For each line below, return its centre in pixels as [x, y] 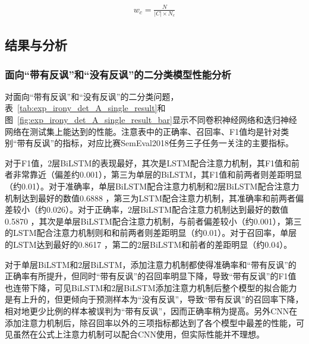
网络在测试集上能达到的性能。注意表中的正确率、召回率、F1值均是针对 [143, 131]
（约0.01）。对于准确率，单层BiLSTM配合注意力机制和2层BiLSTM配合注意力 [152, 186]
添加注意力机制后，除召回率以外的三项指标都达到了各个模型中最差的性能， [150, 322]
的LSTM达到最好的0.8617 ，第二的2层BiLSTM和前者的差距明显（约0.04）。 [149, 244]
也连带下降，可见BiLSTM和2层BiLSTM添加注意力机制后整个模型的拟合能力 [151, 287]
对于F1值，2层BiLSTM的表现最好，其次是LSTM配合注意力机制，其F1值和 [148, 162]
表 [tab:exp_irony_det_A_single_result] [81, 108]
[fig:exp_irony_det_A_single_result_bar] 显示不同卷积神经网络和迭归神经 [157, 120]
